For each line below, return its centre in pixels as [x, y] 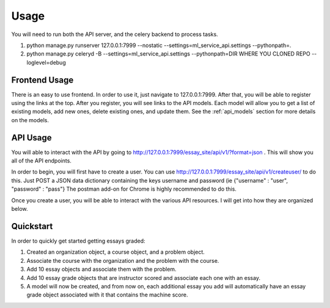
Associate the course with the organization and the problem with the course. [123, 260]
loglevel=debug [46, 62]
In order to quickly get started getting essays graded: [79, 241]
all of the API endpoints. [41, 161]
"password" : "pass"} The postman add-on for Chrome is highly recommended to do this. [124, 189]
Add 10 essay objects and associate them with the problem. [101, 269]
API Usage [31, 137]
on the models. [30, 120]
